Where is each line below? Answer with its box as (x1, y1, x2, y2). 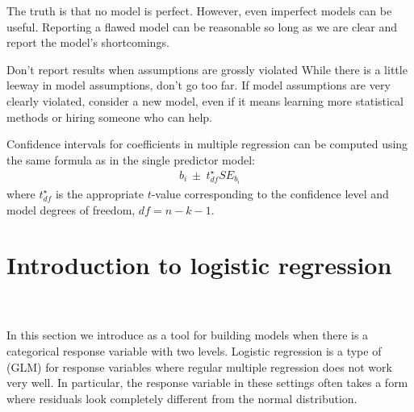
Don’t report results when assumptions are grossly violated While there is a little (6, 60, 408, 77)
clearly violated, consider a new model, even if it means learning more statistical (6, 92, 404, 109)
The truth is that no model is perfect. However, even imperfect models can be (6, 2, 392, 19)
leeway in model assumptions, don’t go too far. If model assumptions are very (6, 77, 391, 94)
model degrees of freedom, (6, 201, 136, 218)
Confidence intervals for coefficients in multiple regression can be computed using (6, 135, 408, 152)
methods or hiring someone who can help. (6, 108, 212, 125)
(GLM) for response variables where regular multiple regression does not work (6, 358, 392, 375)
